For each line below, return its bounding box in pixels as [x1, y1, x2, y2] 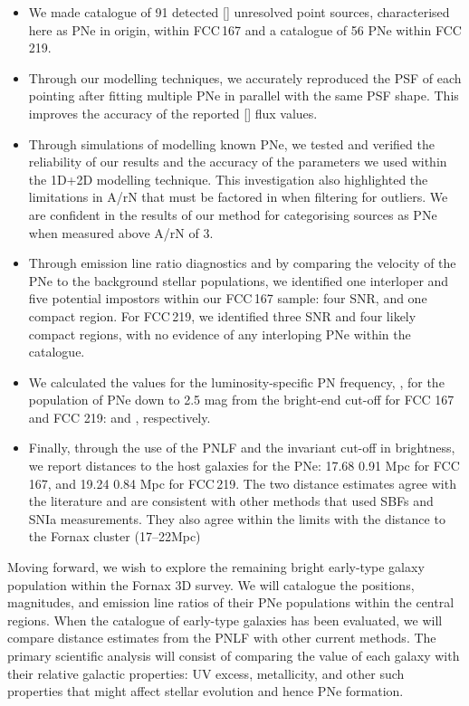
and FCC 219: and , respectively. [28, 407, 211, 426]
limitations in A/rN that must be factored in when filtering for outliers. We [28, 187, 448, 206]
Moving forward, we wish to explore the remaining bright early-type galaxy [7, 558, 425, 577]
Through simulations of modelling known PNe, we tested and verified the [28, 134, 435, 153]
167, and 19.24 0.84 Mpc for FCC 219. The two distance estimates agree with [28, 473, 456, 492]
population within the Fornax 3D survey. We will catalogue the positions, [7, 575, 415, 594]
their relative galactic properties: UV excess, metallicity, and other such [7, 663, 405, 682]
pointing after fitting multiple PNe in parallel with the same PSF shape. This [28, 86, 459, 105]
